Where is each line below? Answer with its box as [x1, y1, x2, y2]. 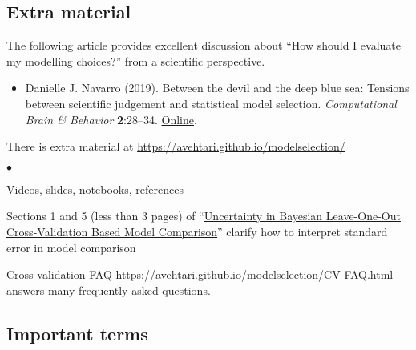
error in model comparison [6, 239, 136, 255]
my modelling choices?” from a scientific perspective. [6, 52, 265, 69]
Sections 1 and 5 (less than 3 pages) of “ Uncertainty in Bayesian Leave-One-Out [6, 207, 401, 224]
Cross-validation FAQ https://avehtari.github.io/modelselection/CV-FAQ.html [6, 266, 394, 283]
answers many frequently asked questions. [6, 281, 211, 298]
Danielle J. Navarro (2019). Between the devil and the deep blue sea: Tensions [25, 79, 410, 96]
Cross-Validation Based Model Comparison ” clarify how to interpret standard [6, 223, 388, 239]
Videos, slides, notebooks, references [6, 180, 184, 197]
